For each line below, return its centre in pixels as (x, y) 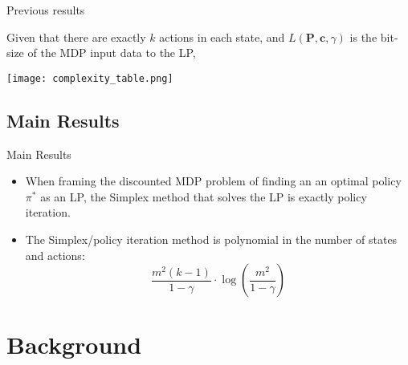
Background (74, 345)
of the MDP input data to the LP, (112, 53)
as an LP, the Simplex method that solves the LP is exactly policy (204, 196)
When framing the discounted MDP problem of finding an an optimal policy (213, 181)
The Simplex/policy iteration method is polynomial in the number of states (211, 239)
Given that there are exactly (76, 36)
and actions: (55, 255)
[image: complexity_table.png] (90, 78)
